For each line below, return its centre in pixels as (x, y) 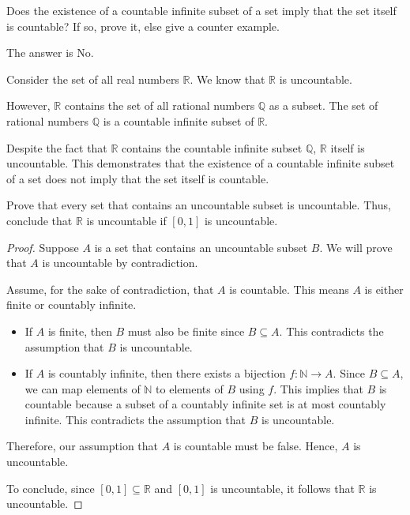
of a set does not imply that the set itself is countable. (138, 178)
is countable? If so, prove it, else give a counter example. (143, 26)
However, (28, 105)
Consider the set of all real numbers (93, 79)
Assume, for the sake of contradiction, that (110, 289)
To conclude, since (51, 488)
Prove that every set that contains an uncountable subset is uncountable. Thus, (199, 205)
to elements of (190, 388)
